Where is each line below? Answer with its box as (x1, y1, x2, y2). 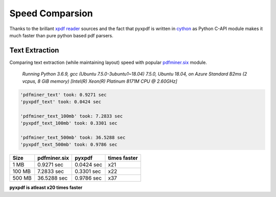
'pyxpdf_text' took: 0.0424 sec (20, 99, 102, 105)
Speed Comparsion (9, 8, 93, 19)
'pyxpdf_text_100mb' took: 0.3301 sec (20, 120, 118, 126)
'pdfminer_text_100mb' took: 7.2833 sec (20, 113, 123, 119)
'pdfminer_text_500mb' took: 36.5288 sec (20, 134, 126, 140)
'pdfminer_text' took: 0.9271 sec (20, 92, 107, 97)
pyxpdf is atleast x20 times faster (9, 184, 83, 191)
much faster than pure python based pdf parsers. (9, 32, 113, 38)
